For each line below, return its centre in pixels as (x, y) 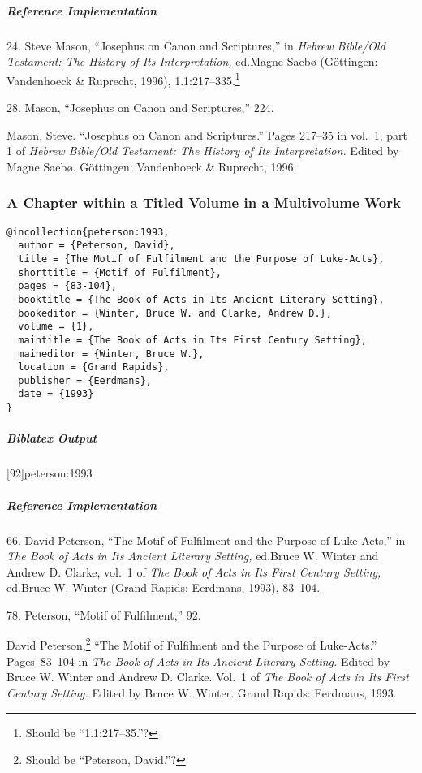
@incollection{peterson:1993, (88, 232)
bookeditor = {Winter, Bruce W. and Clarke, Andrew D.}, (175, 313)
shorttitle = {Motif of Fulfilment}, (120, 272)
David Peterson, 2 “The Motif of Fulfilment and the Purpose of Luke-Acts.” (192, 644)
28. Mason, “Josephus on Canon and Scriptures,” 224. (140, 107)
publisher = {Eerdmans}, (85, 380)
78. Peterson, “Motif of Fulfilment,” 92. (104, 614)
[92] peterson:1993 (50, 473)
